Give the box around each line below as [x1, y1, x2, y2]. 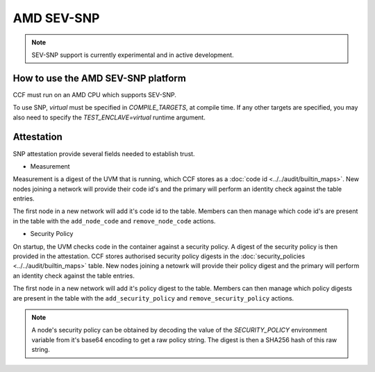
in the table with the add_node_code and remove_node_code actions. [12, 217, 216, 225]
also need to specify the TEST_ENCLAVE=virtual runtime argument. [12, 113, 206, 121]
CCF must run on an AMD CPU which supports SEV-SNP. [12, 90, 177, 99]
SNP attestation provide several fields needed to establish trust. [12, 149, 195, 158]
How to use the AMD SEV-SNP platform [12, 72, 187, 84]
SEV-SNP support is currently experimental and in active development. [31, 51, 234, 59]
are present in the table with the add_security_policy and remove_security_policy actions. [12, 294, 294, 302]
